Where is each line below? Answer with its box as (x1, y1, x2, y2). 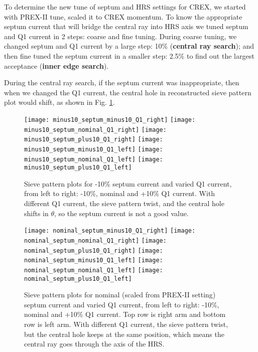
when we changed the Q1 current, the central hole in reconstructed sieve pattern (4, 87, 251, 97)
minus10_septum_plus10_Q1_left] (24, 164, 132, 171)
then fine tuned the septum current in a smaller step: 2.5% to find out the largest (4, 50, 254, 61)
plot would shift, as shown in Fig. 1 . (4, 97, 115, 107)
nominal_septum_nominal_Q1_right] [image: (24, 237, 167, 244)
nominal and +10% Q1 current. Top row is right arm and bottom (24, 309, 226, 319)
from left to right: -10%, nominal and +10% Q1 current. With (24, 188, 215, 199)
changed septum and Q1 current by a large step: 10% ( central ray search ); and (4, 41, 254, 51)
